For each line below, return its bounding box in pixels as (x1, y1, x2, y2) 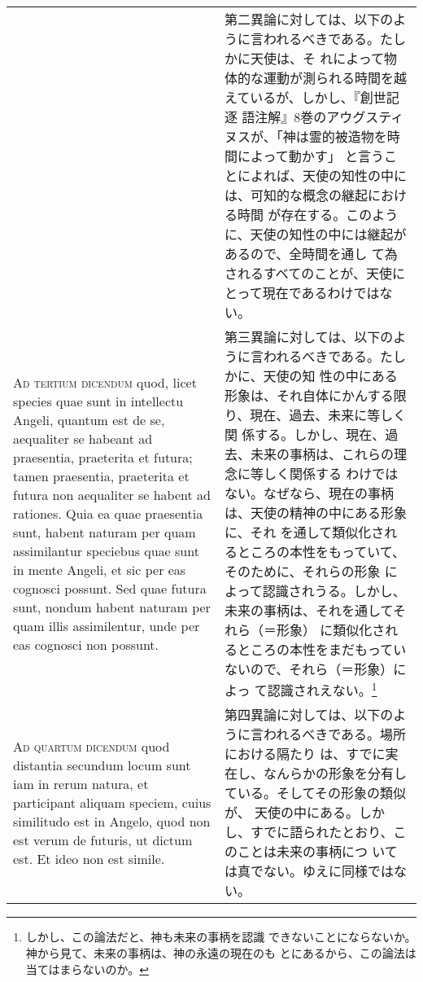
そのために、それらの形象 (224, 562, 381, 581)
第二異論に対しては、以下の (224, 10, 394, 28)
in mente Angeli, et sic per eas (13, 559, 186, 579)
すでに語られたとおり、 (250, 822, 394, 842)
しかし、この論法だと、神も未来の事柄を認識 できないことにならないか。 (25, 928, 416, 945)
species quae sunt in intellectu (13, 391, 184, 410)
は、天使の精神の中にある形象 (224, 503, 407, 522)
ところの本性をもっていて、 (237, 542, 405, 561)
